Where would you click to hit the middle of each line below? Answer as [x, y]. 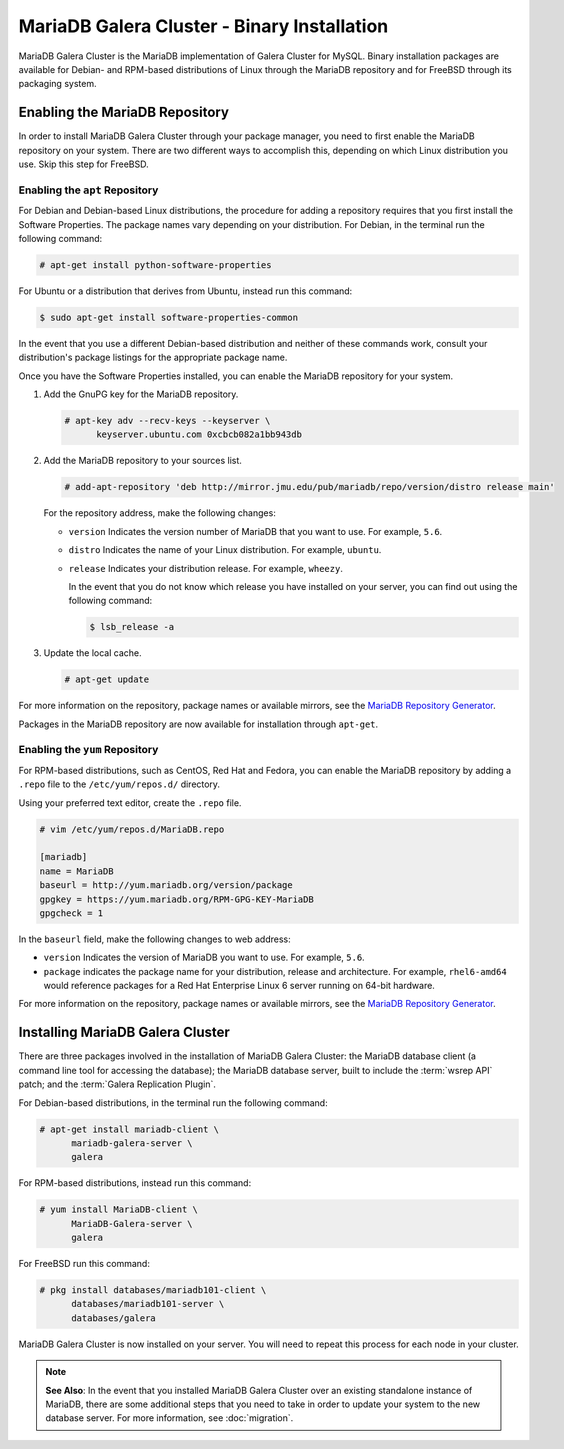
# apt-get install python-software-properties [155, 264]
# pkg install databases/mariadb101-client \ [153, 1290]
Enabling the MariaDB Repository [124, 112]
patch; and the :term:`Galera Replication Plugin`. [117, 1084]
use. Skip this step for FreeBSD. [83, 164]
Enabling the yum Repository [88, 750]
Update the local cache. [92, 653]
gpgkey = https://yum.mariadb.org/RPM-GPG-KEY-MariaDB [176, 899]
